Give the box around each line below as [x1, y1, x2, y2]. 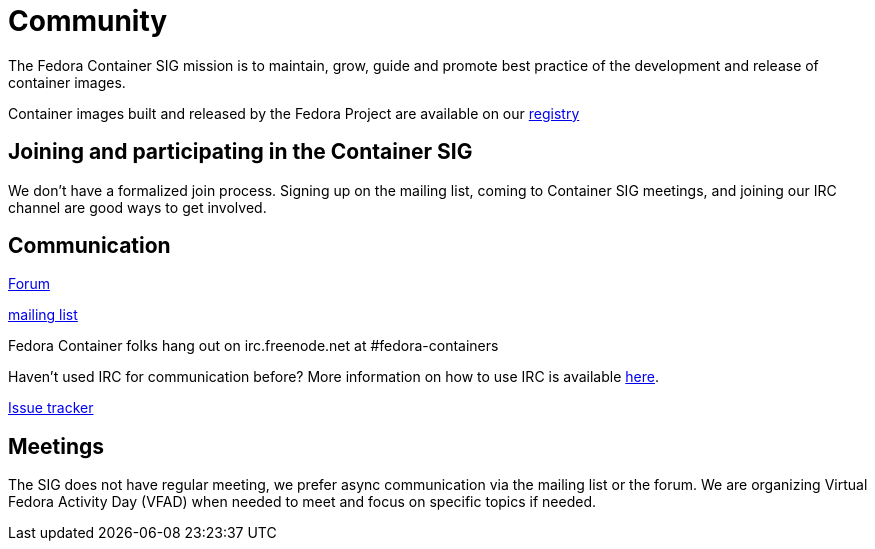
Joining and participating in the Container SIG [8, 139, 473, 165]
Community [8, 4, 168, 38]
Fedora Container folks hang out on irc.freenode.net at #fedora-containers [8, 337, 499, 355]
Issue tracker [8, 399, 94, 417]
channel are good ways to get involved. [8, 198, 267, 216]
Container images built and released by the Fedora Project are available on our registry [8, 104, 580, 122]
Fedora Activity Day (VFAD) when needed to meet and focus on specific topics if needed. [8, 493, 597, 511]
